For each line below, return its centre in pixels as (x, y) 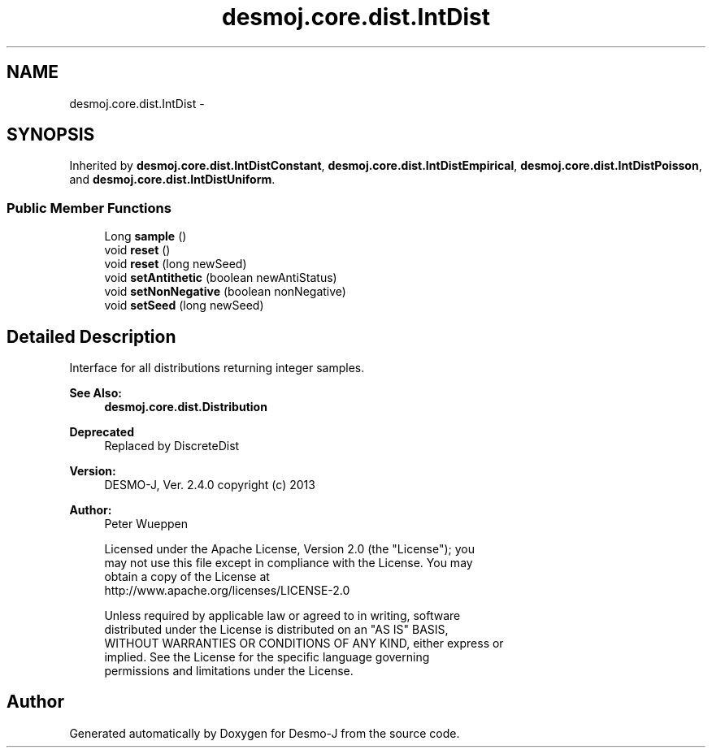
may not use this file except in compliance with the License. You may (289, 563)
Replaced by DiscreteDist (172, 446)
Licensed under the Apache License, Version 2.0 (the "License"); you (289, 549)
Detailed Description (91, 336)
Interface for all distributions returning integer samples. (217, 368)
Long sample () (145, 236)
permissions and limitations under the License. (229, 671)
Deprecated (102, 432)
